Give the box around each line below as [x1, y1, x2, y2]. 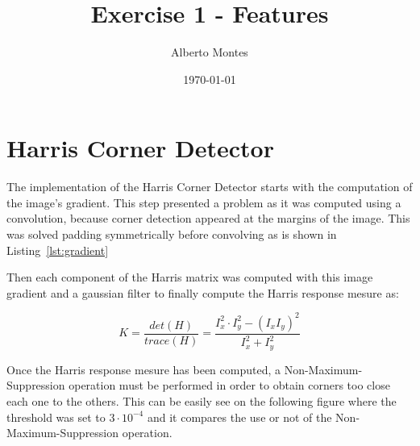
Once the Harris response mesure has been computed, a [6, 361, 281, 377]
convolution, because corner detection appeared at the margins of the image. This [6, 210, 410, 227]
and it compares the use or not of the [147, 408, 332, 425]
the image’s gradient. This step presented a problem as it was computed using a [6, 194, 401, 210]
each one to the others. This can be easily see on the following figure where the [6, 392, 397, 409]
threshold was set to [6, 408, 106, 425]
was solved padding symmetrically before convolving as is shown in [6, 226, 337, 243]
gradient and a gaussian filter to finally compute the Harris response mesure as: [6, 284, 399, 301]
